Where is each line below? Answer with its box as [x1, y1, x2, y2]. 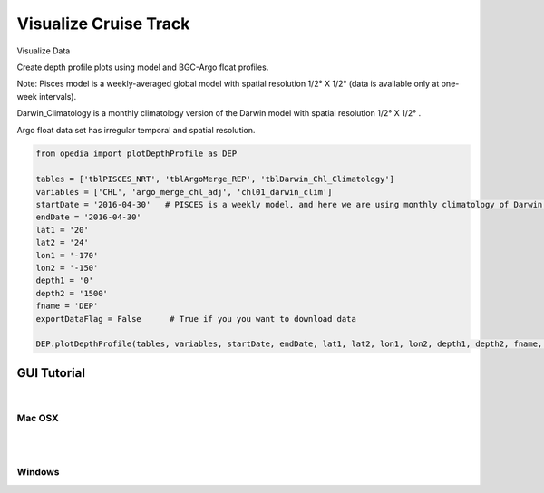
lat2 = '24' [35, 237, 90, 248]
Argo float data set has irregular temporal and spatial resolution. [16, 124, 256, 135]
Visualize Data [16, 45, 71, 56]
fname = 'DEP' [35, 301, 99, 312]
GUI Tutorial [16, 365, 86, 381]
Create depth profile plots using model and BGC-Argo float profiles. [16, 62, 269, 72]
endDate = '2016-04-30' [35, 212, 142, 222]
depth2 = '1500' [35, 288, 109, 298]
